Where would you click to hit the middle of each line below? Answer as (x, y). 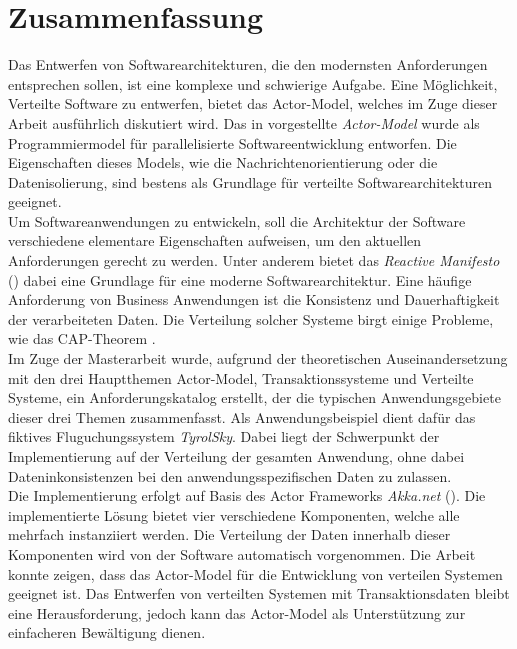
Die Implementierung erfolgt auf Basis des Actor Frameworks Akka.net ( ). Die (247, 495)
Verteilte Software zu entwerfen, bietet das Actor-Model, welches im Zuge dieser (253, 103)
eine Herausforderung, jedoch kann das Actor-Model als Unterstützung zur (237, 612)
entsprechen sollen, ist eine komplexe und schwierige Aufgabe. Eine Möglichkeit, (253, 83)
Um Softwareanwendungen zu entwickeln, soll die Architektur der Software (237, 220)
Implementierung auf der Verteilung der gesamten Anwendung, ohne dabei (236, 456)
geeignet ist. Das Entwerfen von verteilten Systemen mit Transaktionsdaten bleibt (259, 593)
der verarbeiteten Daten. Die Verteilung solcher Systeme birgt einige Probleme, (251, 318)
